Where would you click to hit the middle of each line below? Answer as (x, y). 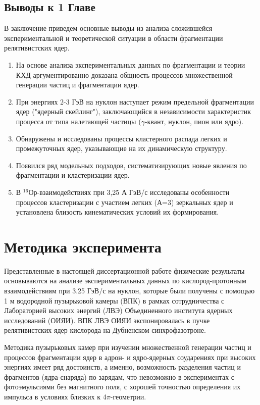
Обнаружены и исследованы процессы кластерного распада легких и (121, 138)
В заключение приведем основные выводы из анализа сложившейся (108, 28)
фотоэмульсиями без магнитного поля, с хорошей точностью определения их (122, 387)
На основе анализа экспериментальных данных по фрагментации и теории (131, 64)
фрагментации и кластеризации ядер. (73, 175)
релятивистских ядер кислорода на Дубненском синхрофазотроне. (105, 330)
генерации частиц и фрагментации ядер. (77, 85)
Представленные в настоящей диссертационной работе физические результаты (124, 270)
